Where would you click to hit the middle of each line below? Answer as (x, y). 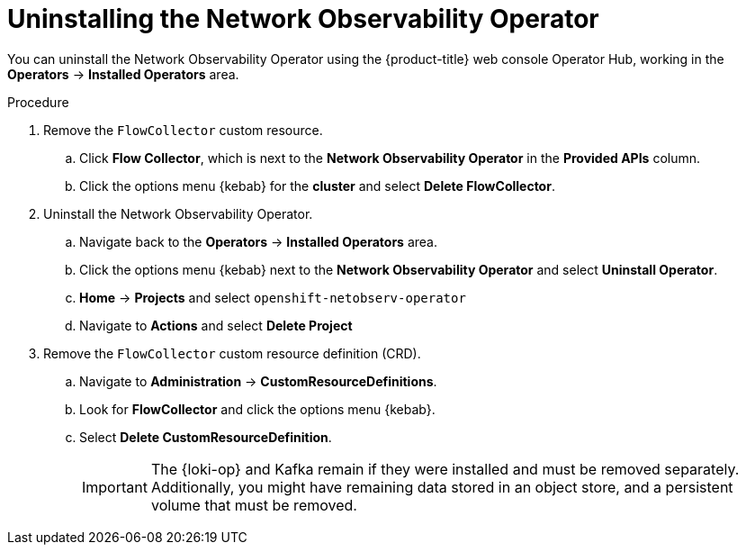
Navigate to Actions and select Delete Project (216, 325)
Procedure (38, 102)
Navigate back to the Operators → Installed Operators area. (258, 241)
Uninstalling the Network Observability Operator (303, 19)
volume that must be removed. (254, 505)
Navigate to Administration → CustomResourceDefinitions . (258, 381)
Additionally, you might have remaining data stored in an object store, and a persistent (442, 487)
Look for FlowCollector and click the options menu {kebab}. (257, 409)
